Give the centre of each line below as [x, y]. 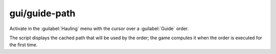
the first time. [24, 45]
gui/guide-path [42, 13]
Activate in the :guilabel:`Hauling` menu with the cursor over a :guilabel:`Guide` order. [99, 29]
